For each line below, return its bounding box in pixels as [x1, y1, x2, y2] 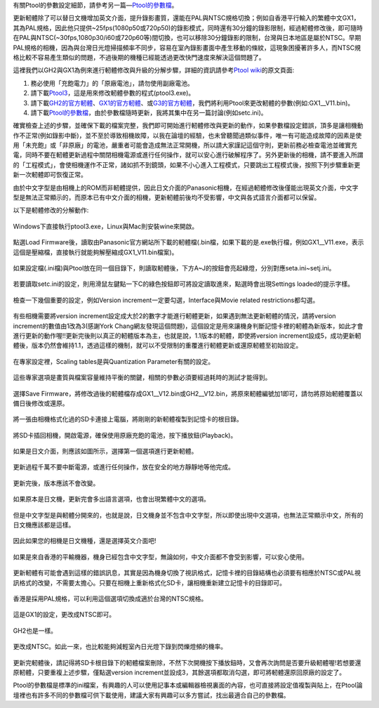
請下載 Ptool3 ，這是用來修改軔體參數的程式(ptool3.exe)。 [30, 88, 195, 98]
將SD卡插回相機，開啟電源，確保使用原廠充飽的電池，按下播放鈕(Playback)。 [13, 431, 237, 439]
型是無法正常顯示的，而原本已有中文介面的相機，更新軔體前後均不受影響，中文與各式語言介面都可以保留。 [13, 193, 321, 202]
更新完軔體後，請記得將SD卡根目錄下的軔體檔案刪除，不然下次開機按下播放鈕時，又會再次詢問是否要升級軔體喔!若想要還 [13, 658, 361, 667]
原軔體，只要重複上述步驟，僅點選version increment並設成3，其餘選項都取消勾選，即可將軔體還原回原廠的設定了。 [13, 668, 346, 676]
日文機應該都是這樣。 [13, 520, 75, 530]
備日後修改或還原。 [13, 399, 69, 407]
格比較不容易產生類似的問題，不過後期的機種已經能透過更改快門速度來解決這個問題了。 [13, 53, 265, 61]
